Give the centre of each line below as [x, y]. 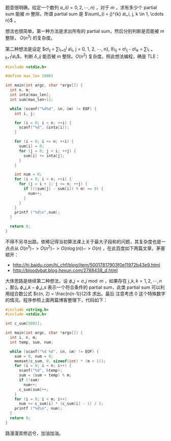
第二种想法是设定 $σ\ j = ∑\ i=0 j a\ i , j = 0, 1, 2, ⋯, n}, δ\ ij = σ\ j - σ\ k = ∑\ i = [79, 49]
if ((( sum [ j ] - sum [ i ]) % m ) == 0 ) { [64, 189]
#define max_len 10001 [29, 76]
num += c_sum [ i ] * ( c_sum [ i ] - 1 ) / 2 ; [61, 404]
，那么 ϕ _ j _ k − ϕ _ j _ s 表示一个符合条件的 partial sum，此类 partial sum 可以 [83, 287]
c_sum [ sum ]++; [34, 389]
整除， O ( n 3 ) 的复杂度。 [30, 37]
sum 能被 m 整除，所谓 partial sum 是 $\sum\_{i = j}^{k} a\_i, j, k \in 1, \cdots [84, 14]
